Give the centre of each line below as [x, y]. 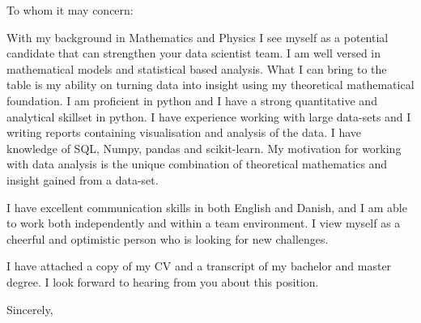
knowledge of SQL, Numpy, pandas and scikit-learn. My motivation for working [204, 148]
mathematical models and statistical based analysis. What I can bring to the [197, 68]
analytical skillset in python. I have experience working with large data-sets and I [209, 116]
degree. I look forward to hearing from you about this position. [163, 281]
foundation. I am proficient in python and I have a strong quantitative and [192, 100]
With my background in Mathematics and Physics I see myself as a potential [198, 37]
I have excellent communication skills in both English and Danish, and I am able [207, 207]
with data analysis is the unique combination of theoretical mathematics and [197, 164]
